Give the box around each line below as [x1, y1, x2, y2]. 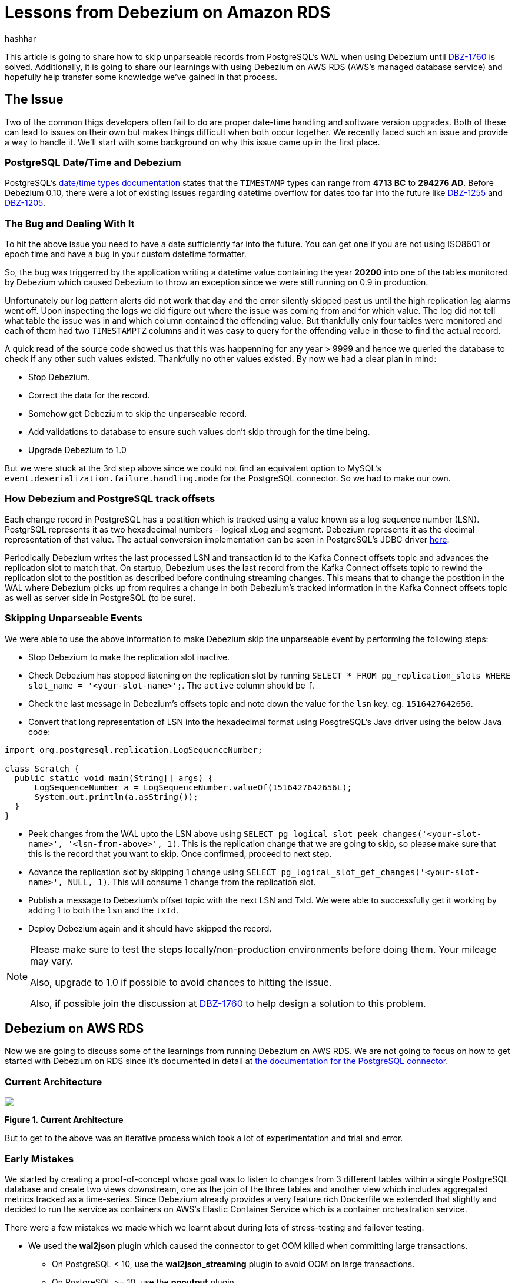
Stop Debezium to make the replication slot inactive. [28, 652, 230, 662]
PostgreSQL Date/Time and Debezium [5, 156, 181, 168]
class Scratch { [5, 763, 79, 773]
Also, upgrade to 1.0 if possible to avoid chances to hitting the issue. [30, 976, 332, 988]
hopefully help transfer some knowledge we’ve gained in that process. [5, 71, 278, 82]
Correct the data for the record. [28, 390, 150, 401]
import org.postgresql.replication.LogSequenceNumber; [5, 744, 263, 754]
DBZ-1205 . [5, 198, 45, 208]
